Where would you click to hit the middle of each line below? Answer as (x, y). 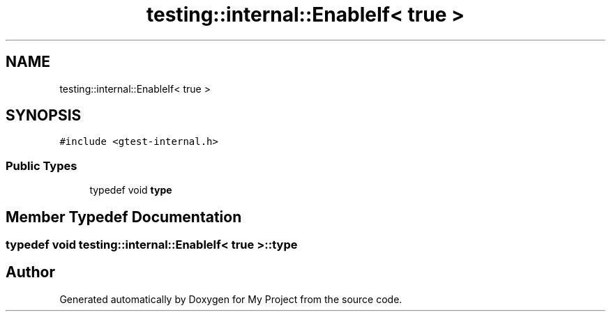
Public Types (42, 165)
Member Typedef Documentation (124, 217)
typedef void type (131, 190)
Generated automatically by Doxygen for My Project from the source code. (231, 299)
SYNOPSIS (44, 116)
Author (30, 272)
